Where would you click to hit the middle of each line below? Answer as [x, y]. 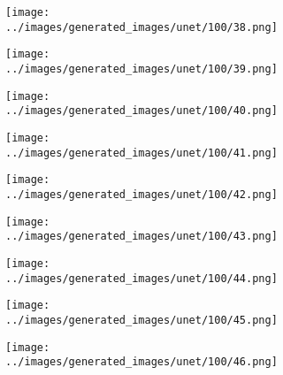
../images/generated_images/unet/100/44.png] [141, 278]
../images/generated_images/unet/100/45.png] [141, 320]
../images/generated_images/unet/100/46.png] [141, 362]
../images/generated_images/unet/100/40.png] [141, 111]
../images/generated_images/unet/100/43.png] [141, 237]
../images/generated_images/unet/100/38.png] [141, 27]
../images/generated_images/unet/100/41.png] [141, 153]
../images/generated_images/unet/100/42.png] [141, 194]
